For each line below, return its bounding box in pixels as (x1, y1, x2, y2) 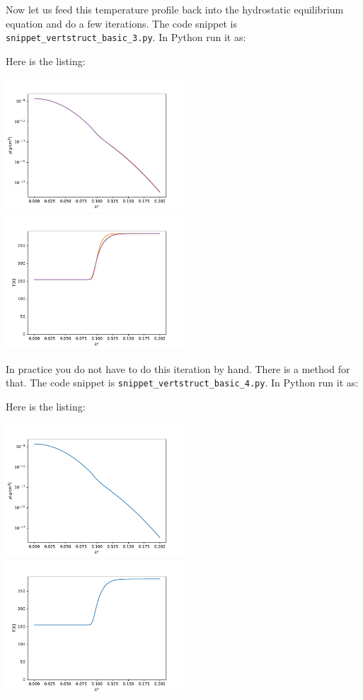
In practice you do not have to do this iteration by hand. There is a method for (6, 361, 350, 376)
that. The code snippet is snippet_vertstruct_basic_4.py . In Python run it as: (6, 375, 359, 390)
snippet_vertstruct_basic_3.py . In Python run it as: (6, 30, 246, 45)
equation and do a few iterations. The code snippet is (6, 16, 237, 30)
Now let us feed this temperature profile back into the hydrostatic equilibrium (6, 2, 344, 16)
